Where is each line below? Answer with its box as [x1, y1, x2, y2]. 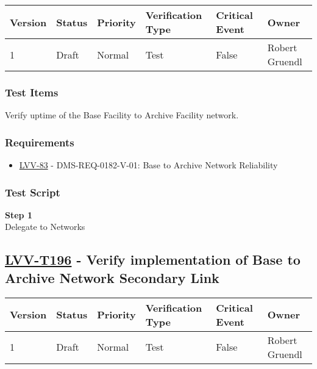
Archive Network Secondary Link [5, 268, 219, 287]
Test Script [5, 184, 60, 199]
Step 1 [5, 208, 32, 221]
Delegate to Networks [5, 220, 85, 233]
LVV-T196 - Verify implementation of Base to [5, 250, 301, 269]
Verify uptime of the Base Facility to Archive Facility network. [5, 109, 239, 121]
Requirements [5, 134, 74, 149]
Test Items [5, 84, 59, 99]
